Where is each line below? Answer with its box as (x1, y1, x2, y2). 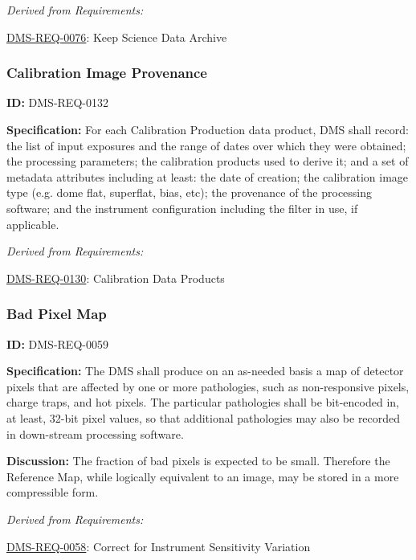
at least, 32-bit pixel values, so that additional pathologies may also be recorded (6, 409, 401, 426)
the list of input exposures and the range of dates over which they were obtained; (6, 137, 406, 153)
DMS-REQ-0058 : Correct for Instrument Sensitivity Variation (6, 538, 311, 554)
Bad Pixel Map (6, 304, 107, 324)
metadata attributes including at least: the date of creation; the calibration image (6, 168, 409, 185)
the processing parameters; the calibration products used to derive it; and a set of (6, 153, 409, 170)
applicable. (6, 215, 59, 232)
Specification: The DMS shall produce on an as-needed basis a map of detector (6, 362, 404, 379)
